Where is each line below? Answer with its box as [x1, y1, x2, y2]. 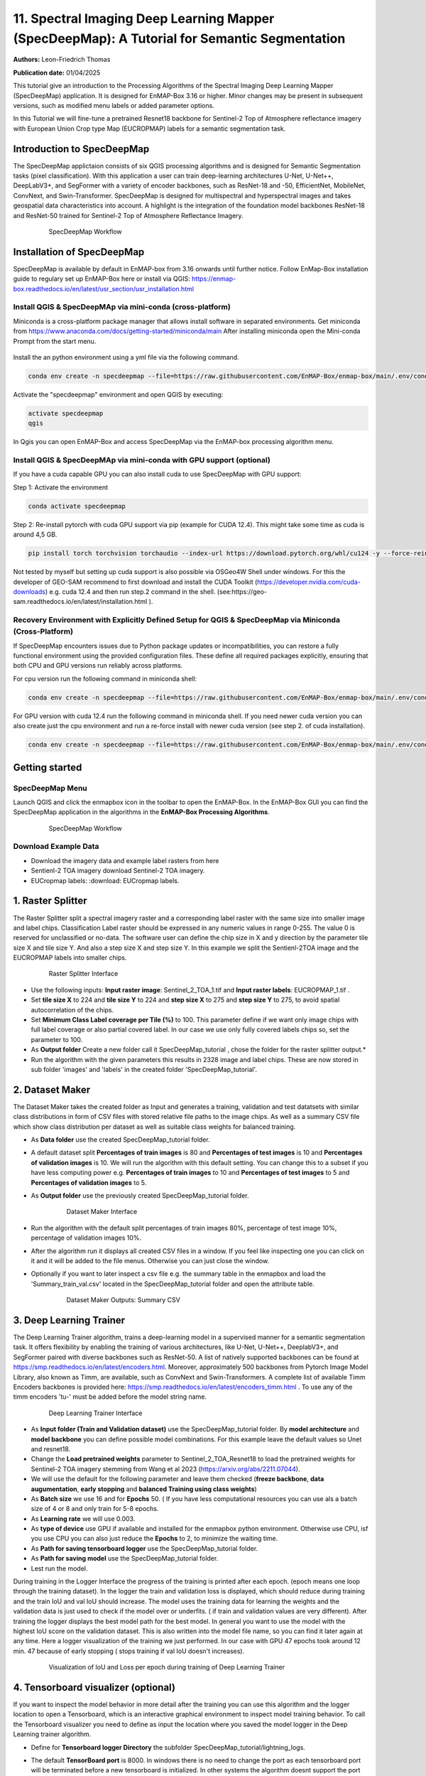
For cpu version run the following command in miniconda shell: [13, 674, 197, 683]
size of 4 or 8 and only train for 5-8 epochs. [31, 1505, 159, 1513]
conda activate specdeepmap [28, 502, 126, 510]
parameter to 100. [31, 1035, 83, 1044]
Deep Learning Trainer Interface [48, 1409, 143, 1417]
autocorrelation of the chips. [31, 1005, 114, 1014]
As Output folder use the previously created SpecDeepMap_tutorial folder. [31, 1191, 249, 1200]
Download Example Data [13, 842, 99, 852]
